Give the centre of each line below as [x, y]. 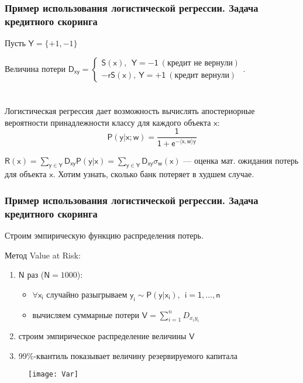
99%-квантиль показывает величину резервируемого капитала [128, 355]
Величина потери [35, 68]
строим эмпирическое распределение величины [102, 336]
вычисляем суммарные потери [86, 314]
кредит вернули [202, 76]
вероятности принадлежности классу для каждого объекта [108, 122]
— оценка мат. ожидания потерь [241, 160]
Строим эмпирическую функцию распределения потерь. [104, 235]
